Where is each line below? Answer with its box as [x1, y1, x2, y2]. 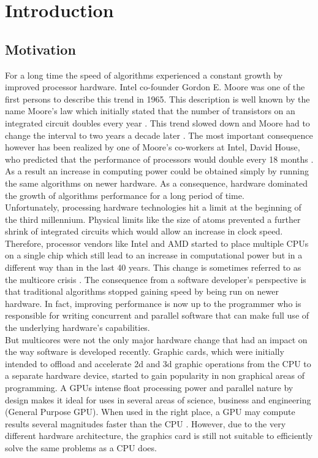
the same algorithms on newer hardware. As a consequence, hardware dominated [5, 176, 308, 189]
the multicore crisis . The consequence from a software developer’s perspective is [5, 273, 306, 285]
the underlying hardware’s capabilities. [5, 321, 150, 334]
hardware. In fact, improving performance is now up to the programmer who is [5, 297, 301, 309]
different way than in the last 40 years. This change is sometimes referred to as [5, 261, 301, 274]
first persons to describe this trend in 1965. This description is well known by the [5, 92, 310, 105]
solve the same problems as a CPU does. [5, 441, 157, 454]
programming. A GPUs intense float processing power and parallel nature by [5, 381, 293, 394]
